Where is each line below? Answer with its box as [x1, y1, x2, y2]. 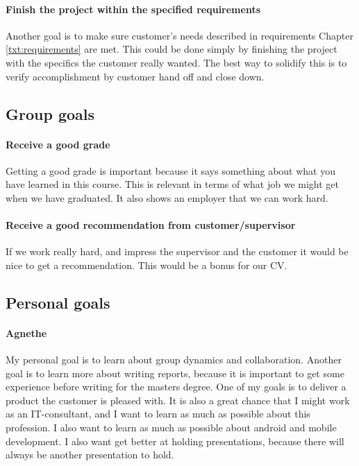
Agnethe [6, 325, 47, 340]
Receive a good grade [6, 137, 110, 151]
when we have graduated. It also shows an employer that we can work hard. [6, 190, 328, 205]
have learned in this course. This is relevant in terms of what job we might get [6, 177, 339, 191]
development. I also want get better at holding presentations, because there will [6, 433, 344, 448]
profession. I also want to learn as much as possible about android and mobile [6, 420, 337, 435]
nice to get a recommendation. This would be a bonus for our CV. [6, 257, 287, 272]
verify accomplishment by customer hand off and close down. [6, 69, 265, 83]
